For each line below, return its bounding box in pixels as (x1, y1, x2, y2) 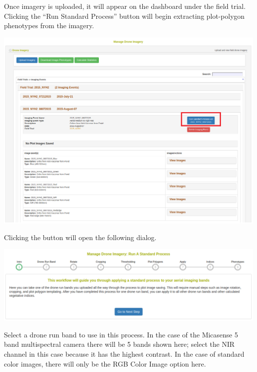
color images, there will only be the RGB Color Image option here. (4, 358, 206, 369)
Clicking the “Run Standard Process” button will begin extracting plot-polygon (4, 10, 245, 21)
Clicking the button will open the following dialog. (4, 232, 157, 242)
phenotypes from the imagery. (4, 20, 94, 31)
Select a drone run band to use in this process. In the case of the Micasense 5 (4, 329, 238, 339)
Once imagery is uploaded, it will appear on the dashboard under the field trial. (4, 1, 246, 11)
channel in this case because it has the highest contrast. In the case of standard (4, 348, 245, 359)
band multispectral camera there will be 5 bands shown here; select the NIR (4, 339, 235, 349)
